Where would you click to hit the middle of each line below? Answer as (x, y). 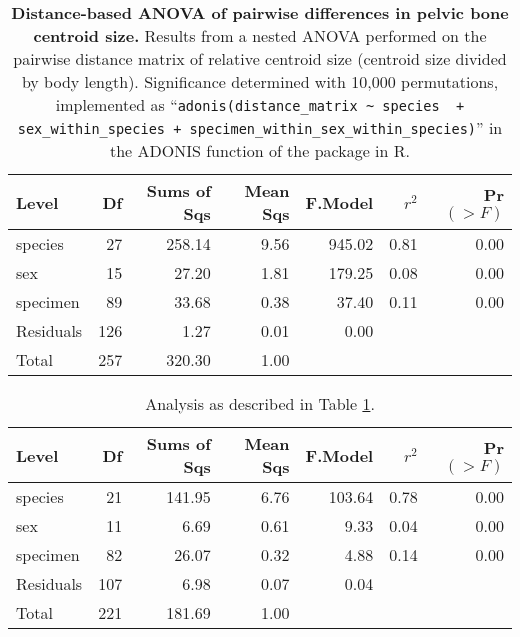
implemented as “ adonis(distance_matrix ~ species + (260, 104)
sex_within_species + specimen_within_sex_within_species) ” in (260, 127)
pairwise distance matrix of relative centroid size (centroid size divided (260, 58)
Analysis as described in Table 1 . (260, 403)
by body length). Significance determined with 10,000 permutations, (260, 81)
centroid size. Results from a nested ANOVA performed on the (260, 35)
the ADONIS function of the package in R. (260, 150)
